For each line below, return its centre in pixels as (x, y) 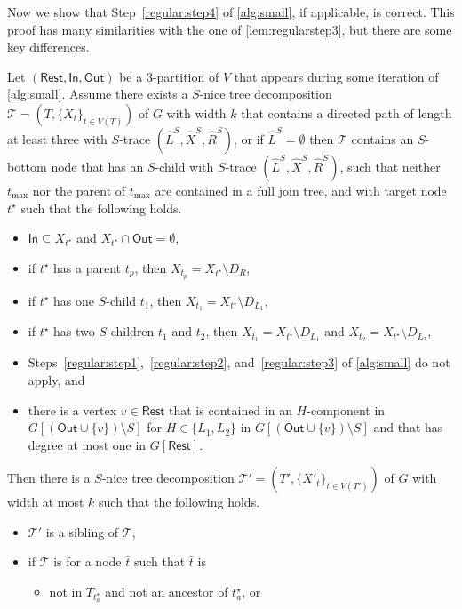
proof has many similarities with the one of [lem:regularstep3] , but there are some (230, 29)
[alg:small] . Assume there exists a (98, 94)
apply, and (56, 379)
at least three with (57, 138)
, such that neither (390, 166)
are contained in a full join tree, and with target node (301, 190)
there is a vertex (72, 409)
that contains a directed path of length (346, 112)
